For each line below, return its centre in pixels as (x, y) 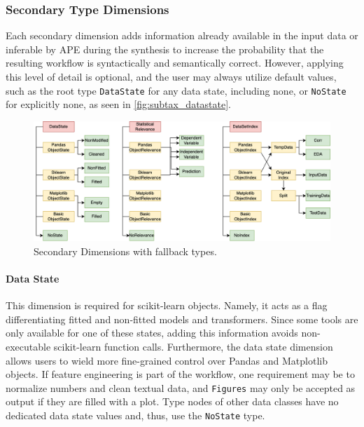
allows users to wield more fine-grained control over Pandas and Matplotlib (167, 360)
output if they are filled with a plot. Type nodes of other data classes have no (172, 401)
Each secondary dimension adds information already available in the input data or (182, 35)
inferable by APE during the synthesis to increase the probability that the (165, 49)
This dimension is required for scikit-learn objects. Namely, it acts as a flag (167, 305)
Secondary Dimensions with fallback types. (125, 251)
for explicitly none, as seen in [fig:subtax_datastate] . (119, 104)
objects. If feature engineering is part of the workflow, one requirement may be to (180, 374)
